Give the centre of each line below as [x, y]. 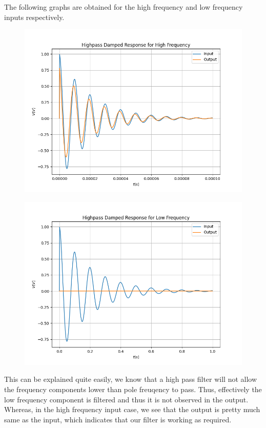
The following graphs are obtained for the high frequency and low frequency [124, 7]
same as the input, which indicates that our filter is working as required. [118, 419]
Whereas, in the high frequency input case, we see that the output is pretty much [132, 409]
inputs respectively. [34, 17]
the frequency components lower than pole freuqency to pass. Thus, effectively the [133, 389]
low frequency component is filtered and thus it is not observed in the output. [126, 399]
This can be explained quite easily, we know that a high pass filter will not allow [131, 379]
